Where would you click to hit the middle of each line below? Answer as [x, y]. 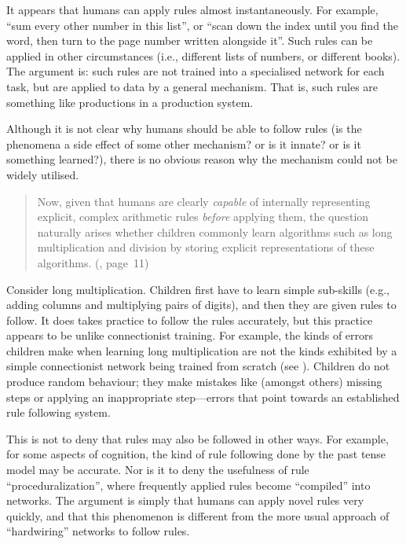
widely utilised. [43, 174]
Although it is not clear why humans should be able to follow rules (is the [184, 129]
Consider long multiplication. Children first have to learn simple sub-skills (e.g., [198, 289]
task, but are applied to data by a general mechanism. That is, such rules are [192, 86]
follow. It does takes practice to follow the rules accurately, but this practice [190, 320]
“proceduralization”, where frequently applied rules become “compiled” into [188, 485]
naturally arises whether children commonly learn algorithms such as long [215, 232]
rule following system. [59, 412]
